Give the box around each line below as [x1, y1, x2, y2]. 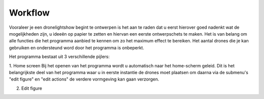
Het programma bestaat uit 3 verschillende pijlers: [9, 54, 110, 59]
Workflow [9, 7, 50, 18]
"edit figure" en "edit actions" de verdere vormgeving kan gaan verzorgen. [9, 76, 159, 82]
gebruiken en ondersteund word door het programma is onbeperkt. [9, 44, 144, 51]
